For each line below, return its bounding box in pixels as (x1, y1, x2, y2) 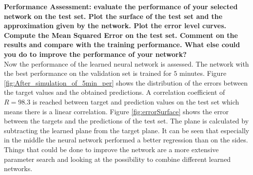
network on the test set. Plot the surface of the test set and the (4, 11, 223, 21)
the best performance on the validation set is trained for (4, 68, 172, 78)
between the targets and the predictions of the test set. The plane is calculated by (4, 116, 249, 126)
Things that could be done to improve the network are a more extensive (4, 144, 219, 154)
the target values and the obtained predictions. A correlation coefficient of (4, 87, 225, 97)
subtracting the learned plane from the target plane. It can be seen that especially (4, 125, 250, 135)
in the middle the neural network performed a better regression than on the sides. (4, 135, 248, 145)
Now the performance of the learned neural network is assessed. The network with (4, 58, 249, 69)
